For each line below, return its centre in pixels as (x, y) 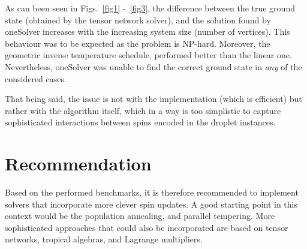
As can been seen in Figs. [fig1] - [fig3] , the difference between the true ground (150, 8)
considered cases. (36, 78)
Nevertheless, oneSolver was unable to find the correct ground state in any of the (153, 66)
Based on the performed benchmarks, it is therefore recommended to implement (152, 192)
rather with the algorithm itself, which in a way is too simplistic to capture (143, 110)
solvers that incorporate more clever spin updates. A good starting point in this (151, 204)
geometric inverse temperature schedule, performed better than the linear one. (148, 55)
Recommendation (78, 163)
